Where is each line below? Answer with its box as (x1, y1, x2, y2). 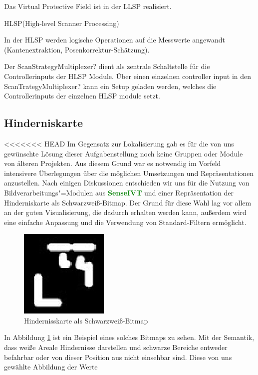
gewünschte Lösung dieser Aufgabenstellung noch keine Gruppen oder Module (4, 148, 243, 158)
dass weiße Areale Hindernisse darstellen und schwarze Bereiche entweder (4, 342, 228, 352)
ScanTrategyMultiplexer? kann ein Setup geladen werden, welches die (4, 80, 217, 91)
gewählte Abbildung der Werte (4, 361, 98, 372)
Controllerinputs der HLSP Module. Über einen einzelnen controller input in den (4, 70, 252, 81)
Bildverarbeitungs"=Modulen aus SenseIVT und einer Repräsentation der (4, 187, 234, 197)
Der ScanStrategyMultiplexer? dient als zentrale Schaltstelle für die (4, 61, 210, 71)
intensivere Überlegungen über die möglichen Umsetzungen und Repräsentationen (4, 167, 254, 178)
